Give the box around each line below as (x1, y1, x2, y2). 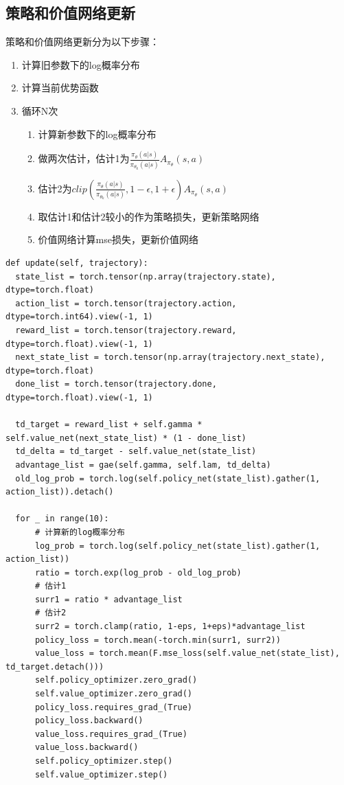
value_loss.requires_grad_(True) (34, 729, 187, 739)
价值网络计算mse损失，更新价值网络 (38, 232, 198, 247)
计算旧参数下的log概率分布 (21, 57, 140, 71)
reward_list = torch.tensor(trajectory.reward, (15, 326, 237, 336)
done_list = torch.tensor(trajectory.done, (15, 379, 217, 389)
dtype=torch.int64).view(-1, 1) (5, 312, 153, 322)
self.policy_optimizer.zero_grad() (34, 675, 198, 685)
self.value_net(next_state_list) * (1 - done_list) (5, 433, 246, 443)
